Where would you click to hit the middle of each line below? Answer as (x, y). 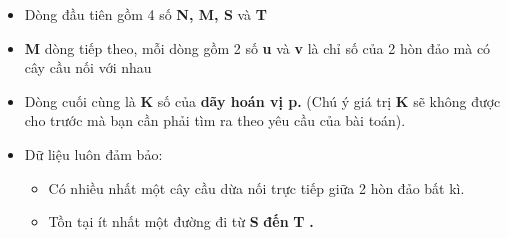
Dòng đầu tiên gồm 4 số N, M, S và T (145, 14)
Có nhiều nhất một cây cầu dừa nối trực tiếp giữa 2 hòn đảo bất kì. (256, 187)
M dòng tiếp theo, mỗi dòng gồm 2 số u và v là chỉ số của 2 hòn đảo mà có (257, 47)
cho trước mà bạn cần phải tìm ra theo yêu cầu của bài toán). (215, 120)
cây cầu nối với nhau (88, 67)
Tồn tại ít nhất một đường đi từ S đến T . (181, 221)
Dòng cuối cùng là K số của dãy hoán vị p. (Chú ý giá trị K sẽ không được (262, 100)
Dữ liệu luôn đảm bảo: (93, 153)
